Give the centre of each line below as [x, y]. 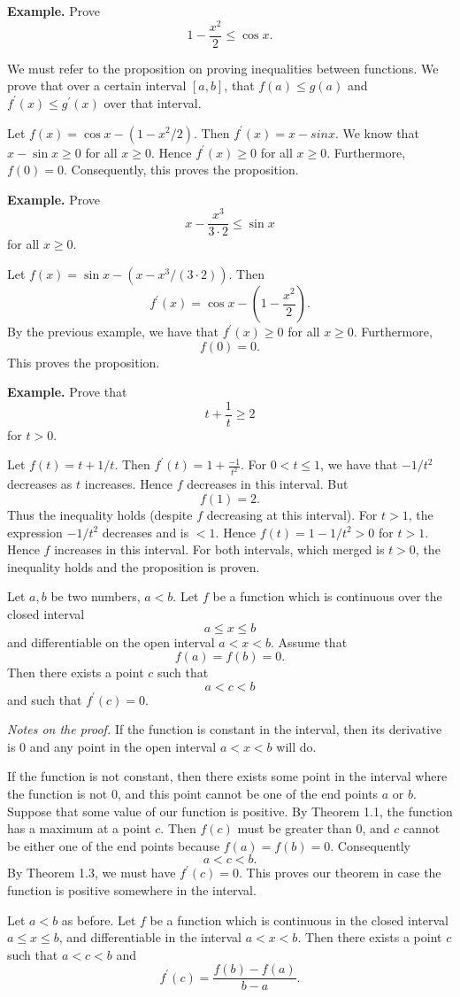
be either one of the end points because [114, 845]
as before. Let [99, 920]
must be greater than [295, 828]
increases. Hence [129, 484]
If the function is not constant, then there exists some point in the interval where [227, 776]
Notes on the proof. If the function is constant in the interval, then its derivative [225, 729]
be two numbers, [96, 596]
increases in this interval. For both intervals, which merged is [219, 549]
